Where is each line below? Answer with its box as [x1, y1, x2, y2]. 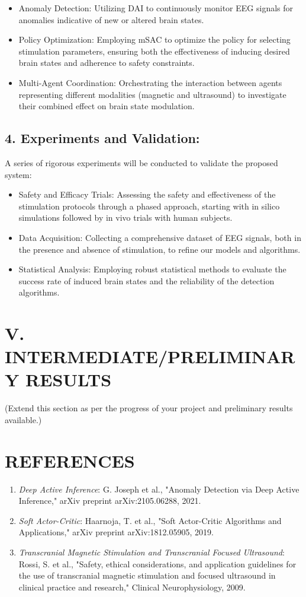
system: [5, 168, 32, 180]
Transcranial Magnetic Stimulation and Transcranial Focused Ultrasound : [18, 546, 285, 558]
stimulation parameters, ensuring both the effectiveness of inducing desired [18, 45, 290, 57]
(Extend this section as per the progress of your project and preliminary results [5, 402, 293, 414]
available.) [5, 413, 42, 425]
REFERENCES [5, 448, 135, 472]
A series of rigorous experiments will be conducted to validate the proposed [5, 156, 278, 169]
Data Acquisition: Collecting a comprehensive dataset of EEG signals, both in [18, 231, 301, 243]
